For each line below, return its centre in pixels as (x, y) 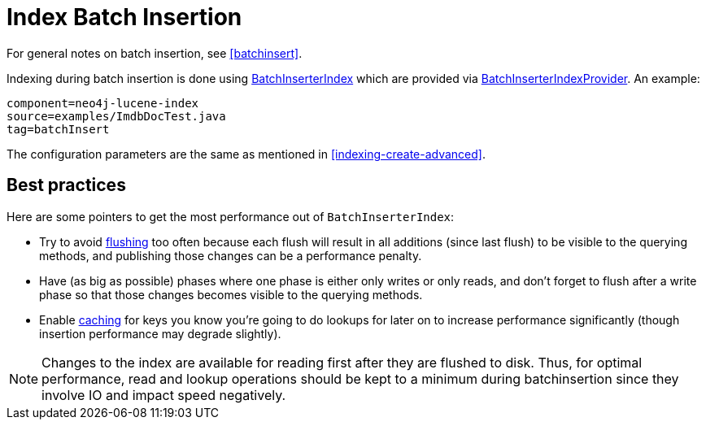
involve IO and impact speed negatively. (164, 395)
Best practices (66, 185)
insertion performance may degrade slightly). (160, 333)
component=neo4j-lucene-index (103, 103)
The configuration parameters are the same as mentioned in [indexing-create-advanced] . (246, 154)
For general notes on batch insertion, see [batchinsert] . (155, 53)
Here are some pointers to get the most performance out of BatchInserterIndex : (231, 216)
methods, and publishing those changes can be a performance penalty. (231, 255)
